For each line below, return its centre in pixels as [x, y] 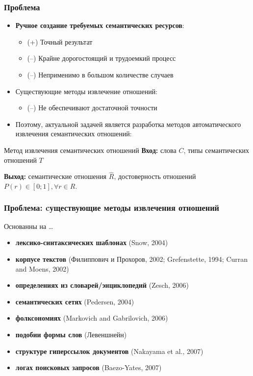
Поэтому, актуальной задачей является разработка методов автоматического [128, 124]
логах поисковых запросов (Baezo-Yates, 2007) [89, 367]
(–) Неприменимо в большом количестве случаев [100, 75]
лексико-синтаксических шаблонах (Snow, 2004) [92, 242]
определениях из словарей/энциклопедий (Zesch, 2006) [102, 285]
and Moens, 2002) [42, 268]
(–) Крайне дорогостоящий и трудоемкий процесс [101, 58]
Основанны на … [29, 226]
